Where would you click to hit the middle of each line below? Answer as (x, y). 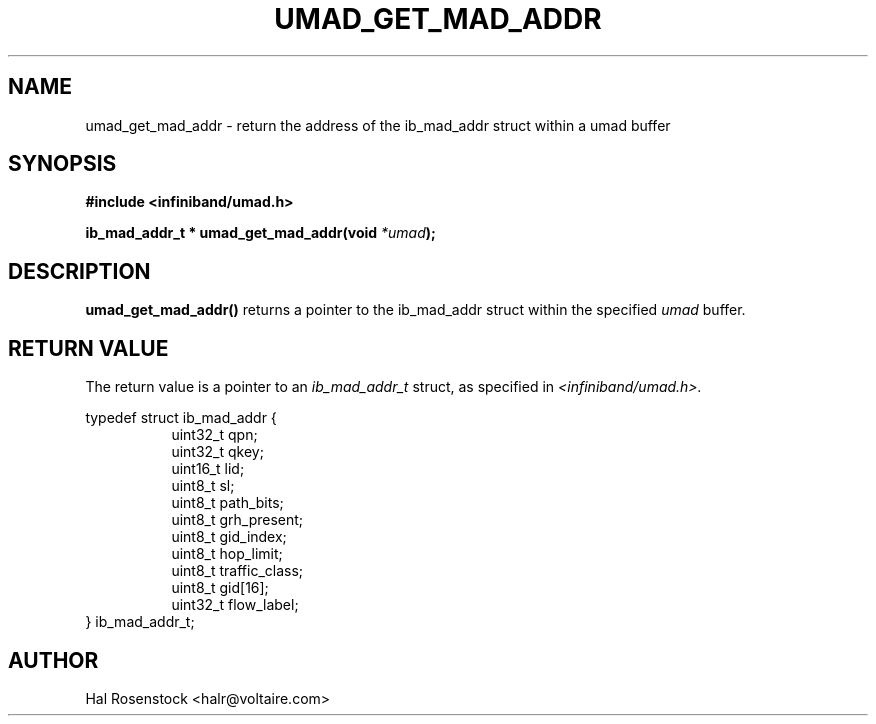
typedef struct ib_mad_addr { (181, 418)
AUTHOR (53, 660)
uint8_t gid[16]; (220, 588)
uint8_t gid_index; (229, 537)
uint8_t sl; (203, 486)
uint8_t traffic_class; (237, 571)
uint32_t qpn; (214, 435)
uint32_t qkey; (217, 452)
